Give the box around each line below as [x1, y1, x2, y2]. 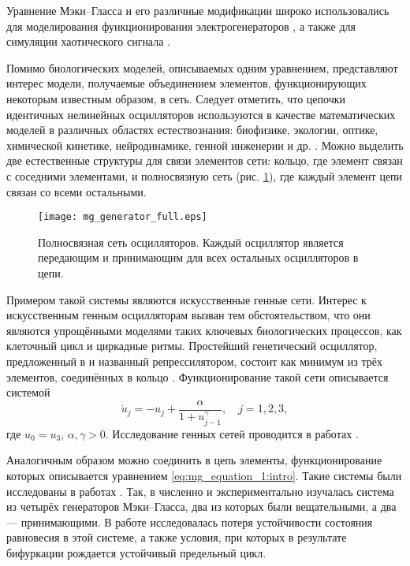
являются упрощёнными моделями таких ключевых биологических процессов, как [6, 322, 402, 338]
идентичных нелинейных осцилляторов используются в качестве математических [6, 106, 396, 122]
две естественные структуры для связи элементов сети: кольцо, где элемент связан [6, 152, 403, 169]
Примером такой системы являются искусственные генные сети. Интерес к [6, 291, 367, 307]
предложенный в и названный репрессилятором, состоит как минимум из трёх [6, 352, 383, 369]
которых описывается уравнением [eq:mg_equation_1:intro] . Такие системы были [6, 467, 402, 484]
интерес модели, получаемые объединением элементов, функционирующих [6, 75, 367, 91]
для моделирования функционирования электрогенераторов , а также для [6, 17, 356, 34]
